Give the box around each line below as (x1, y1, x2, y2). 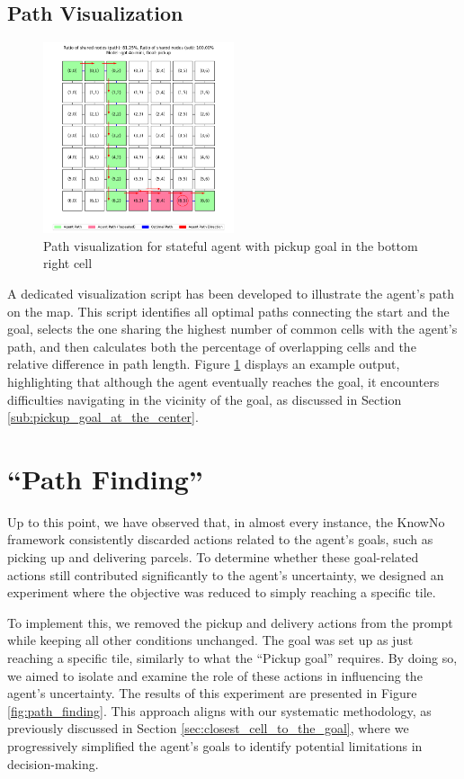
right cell (43, 254, 93, 273)
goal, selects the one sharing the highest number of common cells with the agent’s (7, 319, 458, 338)
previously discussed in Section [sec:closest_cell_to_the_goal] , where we (7, 719, 409, 738)
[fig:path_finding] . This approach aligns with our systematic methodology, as (7, 701, 432, 720)
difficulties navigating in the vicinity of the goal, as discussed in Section (7, 389, 402, 408)
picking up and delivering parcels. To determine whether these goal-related (7, 548, 419, 567)
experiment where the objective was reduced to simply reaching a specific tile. (7, 583, 436, 602)
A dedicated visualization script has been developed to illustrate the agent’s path (7, 283, 455, 302)
